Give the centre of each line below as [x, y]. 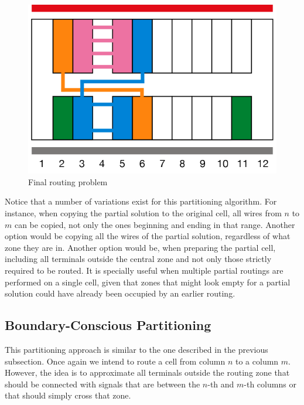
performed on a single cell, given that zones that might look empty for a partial [148, 282]
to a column [257, 361]
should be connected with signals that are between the [103, 384]
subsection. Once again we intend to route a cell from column [115, 361]
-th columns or [270, 384]
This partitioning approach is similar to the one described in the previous [136, 349]
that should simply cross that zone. [68, 395]
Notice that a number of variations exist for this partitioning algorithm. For [141, 201]
